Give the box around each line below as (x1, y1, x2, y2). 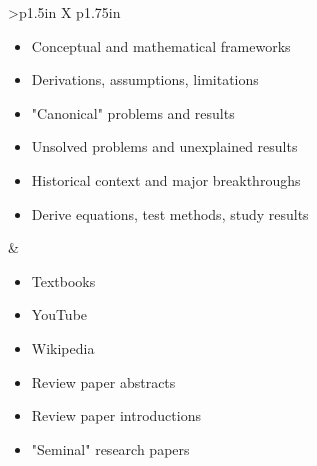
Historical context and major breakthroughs (31, 169, 301, 190)
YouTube (31, 304, 88, 325)
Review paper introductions (31, 405, 201, 426)
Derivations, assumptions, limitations (31, 69, 259, 90)
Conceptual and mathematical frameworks (31, 35, 291, 56)
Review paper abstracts (31, 371, 176, 392)
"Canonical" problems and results (31, 102, 235, 123)
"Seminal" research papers (31, 438, 190, 459)
